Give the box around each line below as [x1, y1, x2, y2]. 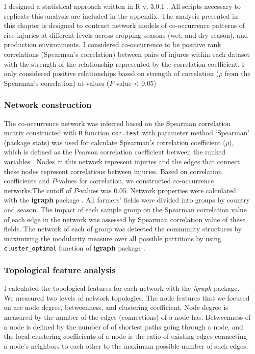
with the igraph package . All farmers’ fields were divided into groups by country [4, 195, 250, 205]
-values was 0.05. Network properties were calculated [78, 185, 236, 195]
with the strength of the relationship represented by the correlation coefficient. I [4, 58, 245, 69]
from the [225, 68, 251, 78]
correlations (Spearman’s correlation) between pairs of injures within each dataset [4, 49, 250, 59]
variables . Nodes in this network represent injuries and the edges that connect [4, 156, 240, 166]
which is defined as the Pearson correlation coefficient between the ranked [4, 147, 226, 157]
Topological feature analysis [4, 263, 116, 276]
